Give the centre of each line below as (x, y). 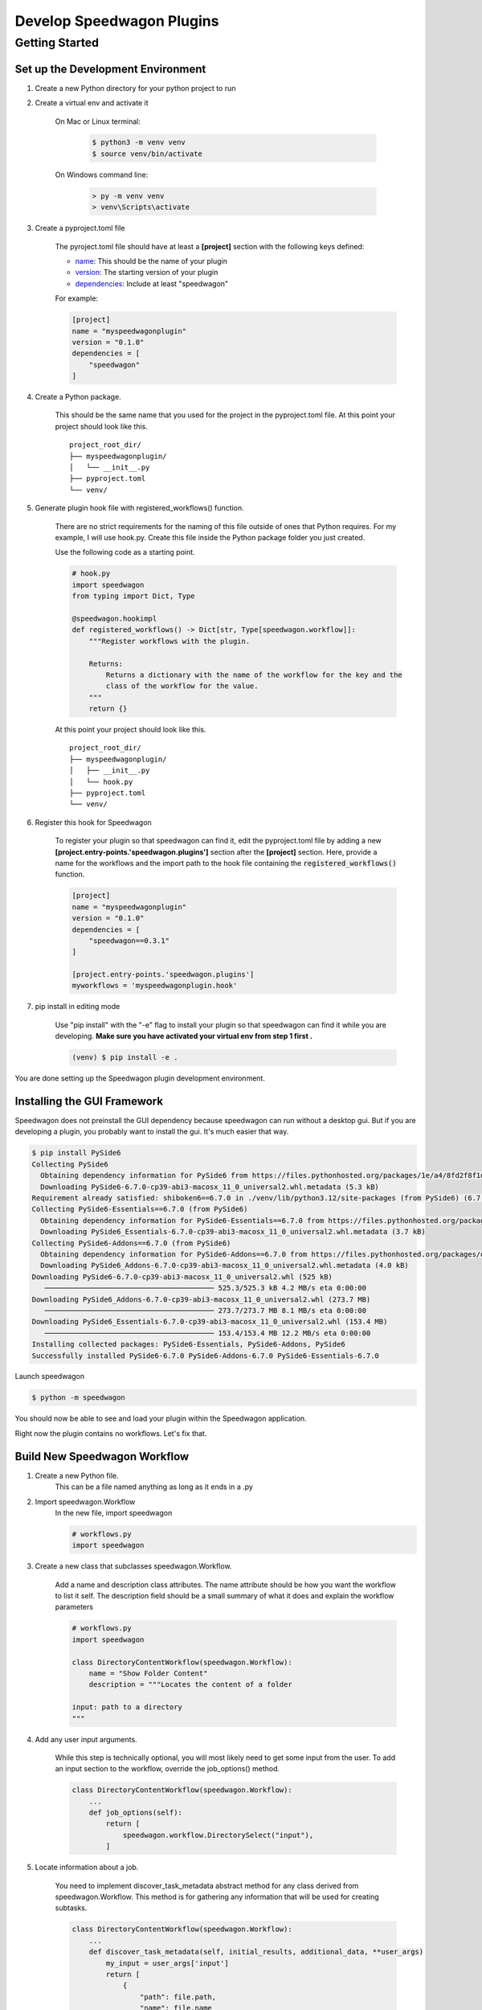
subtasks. (71, 1908)
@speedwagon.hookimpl (114, 618)
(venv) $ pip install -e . (125, 1058)
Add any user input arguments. (86, 1739)
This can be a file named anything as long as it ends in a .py (154, 1487)
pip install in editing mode (78, 1007)
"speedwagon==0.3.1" (129, 940)
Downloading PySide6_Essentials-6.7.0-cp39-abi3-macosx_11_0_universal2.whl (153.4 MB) (210, 1322)
